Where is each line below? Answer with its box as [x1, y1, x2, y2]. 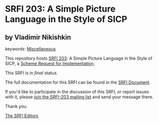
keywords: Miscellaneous [5, 46, 56, 52]
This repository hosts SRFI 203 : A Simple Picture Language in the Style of [5, 55, 153, 61]
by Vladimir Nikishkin [5, 33, 71, 41]
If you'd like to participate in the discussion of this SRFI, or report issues [5, 89, 149, 94]
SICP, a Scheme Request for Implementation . [5, 61, 95, 66]
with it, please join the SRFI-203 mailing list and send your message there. [5, 94, 154, 100]
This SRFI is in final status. [5, 70, 58, 76]
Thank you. [5, 104, 28, 109]
